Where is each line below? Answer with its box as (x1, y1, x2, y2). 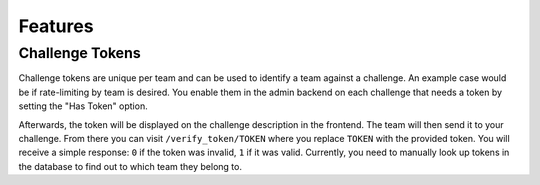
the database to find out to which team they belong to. (18, 160, 242, 172)
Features (18, 15, 94, 37)
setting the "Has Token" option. (18, 100, 149, 112)
